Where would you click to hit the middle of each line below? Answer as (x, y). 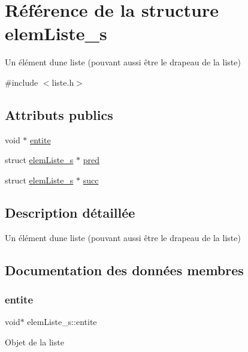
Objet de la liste (34, 342)
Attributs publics (59, 114)
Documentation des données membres (124, 270)
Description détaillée (70, 212)
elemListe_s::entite (62, 322)
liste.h (63, 82)
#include (22, 82)
